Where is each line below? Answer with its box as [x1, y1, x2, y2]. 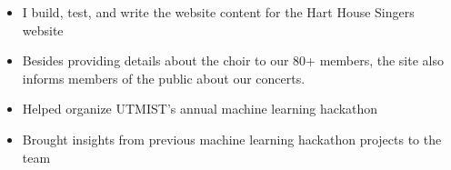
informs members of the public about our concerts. [22, 68, 306, 87]
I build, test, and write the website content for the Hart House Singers [22, 3, 415, 21]
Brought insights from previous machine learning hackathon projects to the [22, 129, 442, 148]
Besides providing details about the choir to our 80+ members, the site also [22, 51, 444, 70]
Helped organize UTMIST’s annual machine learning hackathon [22, 99, 378, 118]
